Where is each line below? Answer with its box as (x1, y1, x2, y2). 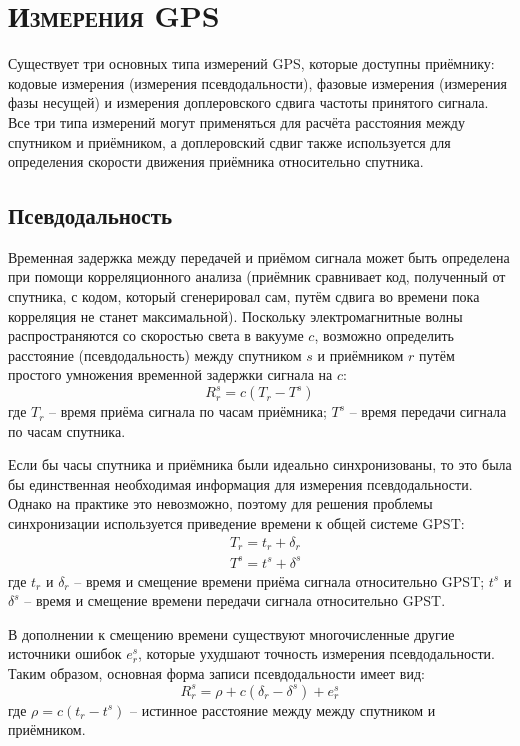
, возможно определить (314, 325, 455, 346)
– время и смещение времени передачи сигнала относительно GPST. (24, 590, 446, 611)
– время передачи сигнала (349, 401, 507, 422)
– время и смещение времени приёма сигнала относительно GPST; (74, 570, 485, 591)
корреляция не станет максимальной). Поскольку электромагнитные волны (8, 305, 463, 326)
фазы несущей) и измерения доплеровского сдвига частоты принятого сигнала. (8, 92, 489, 113)
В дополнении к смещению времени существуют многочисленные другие (8, 623, 455, 644)
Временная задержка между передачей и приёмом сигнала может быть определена (8, 246, 510, 267)
